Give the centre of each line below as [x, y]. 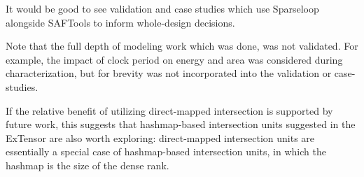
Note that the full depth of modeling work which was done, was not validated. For [182, 46]
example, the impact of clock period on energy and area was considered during [174, 59]
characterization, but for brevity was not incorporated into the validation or [169, 73]
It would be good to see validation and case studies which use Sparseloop [162, 8]
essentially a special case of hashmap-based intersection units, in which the [166, 151]
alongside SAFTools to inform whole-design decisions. [120, 22]
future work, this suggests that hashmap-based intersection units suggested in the [181, 124]
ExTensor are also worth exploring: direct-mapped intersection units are [160, 137]
